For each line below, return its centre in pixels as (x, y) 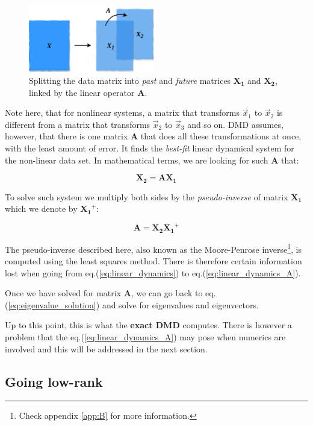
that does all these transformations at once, (221, 136)
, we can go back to (167, 293)
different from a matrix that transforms (78, 124)
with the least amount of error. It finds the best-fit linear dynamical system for (150, 148)
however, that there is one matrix (67, 136)
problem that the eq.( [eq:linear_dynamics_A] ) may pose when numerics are (145, 337)
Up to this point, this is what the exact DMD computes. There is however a (148, 325)
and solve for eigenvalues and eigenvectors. (180, 304)
